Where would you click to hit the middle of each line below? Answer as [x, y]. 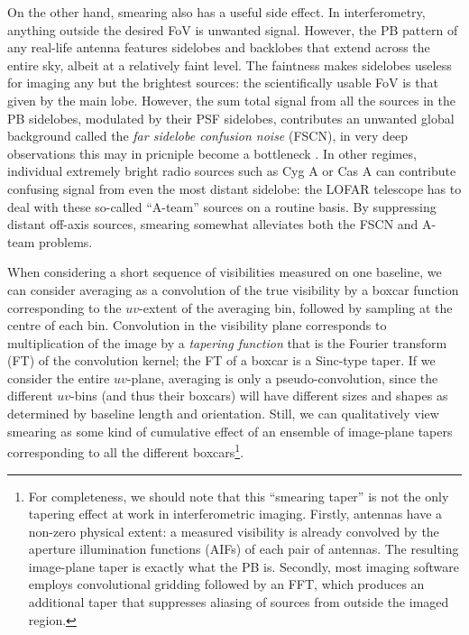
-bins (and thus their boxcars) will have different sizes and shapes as [259, 396]
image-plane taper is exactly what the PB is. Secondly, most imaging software [244, 566]
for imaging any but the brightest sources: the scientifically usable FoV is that [223, 83]
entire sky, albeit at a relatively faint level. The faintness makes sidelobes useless [230, 64]
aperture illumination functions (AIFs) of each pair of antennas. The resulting [244, 549]
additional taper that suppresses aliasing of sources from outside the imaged [239, 602]
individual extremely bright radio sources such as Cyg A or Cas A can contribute [232, 171]
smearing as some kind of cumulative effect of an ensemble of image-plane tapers [230, 431]
